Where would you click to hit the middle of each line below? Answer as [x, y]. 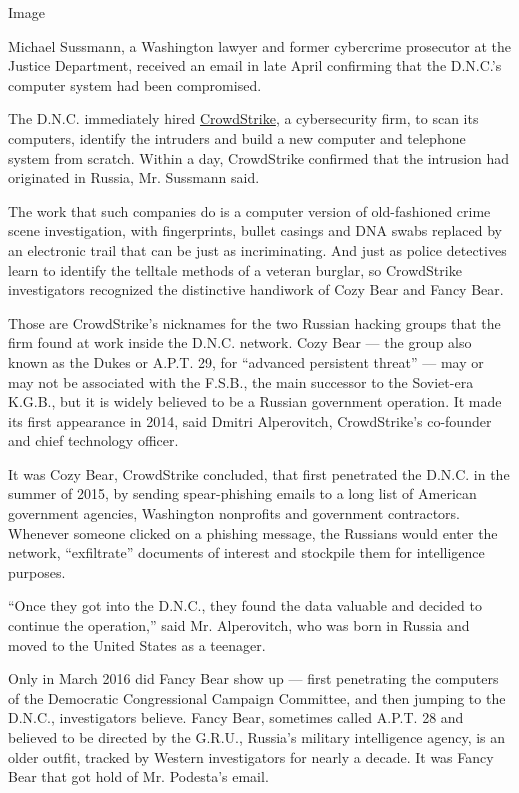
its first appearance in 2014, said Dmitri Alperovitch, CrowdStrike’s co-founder [250, 420]
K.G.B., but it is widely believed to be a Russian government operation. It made [255, 401]
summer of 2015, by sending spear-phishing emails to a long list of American [242, 493]
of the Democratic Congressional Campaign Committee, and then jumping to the [257, 697]
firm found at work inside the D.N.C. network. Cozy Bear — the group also [240, 342]
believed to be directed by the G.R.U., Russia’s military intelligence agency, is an [257, 737]
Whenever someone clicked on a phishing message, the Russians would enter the [253, 532]
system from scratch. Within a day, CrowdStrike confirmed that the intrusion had [259, 157]
